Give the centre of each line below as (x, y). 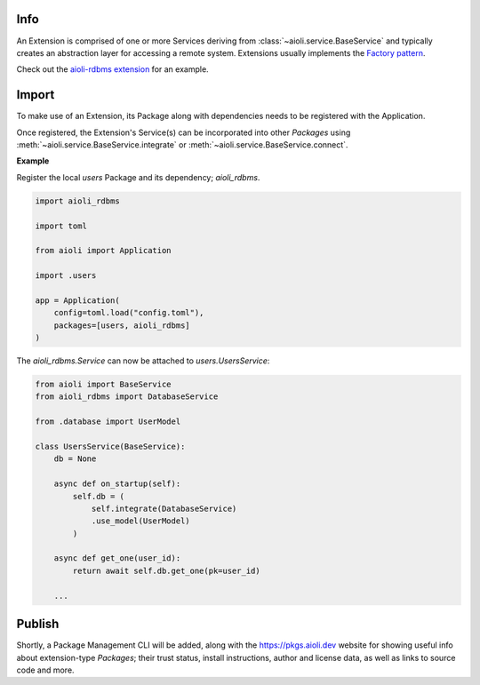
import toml (61, 226)
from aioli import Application (104, 251)
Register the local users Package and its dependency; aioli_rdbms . (138, 177)
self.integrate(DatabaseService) (164, 508)
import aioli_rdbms (77, 201)
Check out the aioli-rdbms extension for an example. (112, 69)
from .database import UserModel (108, 422)
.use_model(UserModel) (140, 521)
